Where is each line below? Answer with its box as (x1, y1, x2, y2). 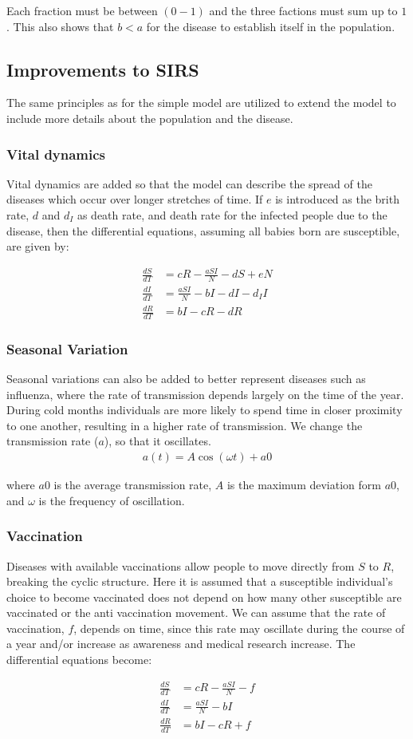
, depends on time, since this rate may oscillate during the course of (73, 619, 405, 636)
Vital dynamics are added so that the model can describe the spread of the (6, 175, 372, 192)
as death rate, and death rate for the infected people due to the (77, 206, 387, 223)
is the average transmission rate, (53, 476, 212, 493)
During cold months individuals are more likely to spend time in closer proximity (6, 401, 403, 418)
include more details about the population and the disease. (6, 109, 293, 126)
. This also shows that (6, 18, 114, 34)
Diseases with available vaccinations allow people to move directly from (6, 557, 355, 574)
